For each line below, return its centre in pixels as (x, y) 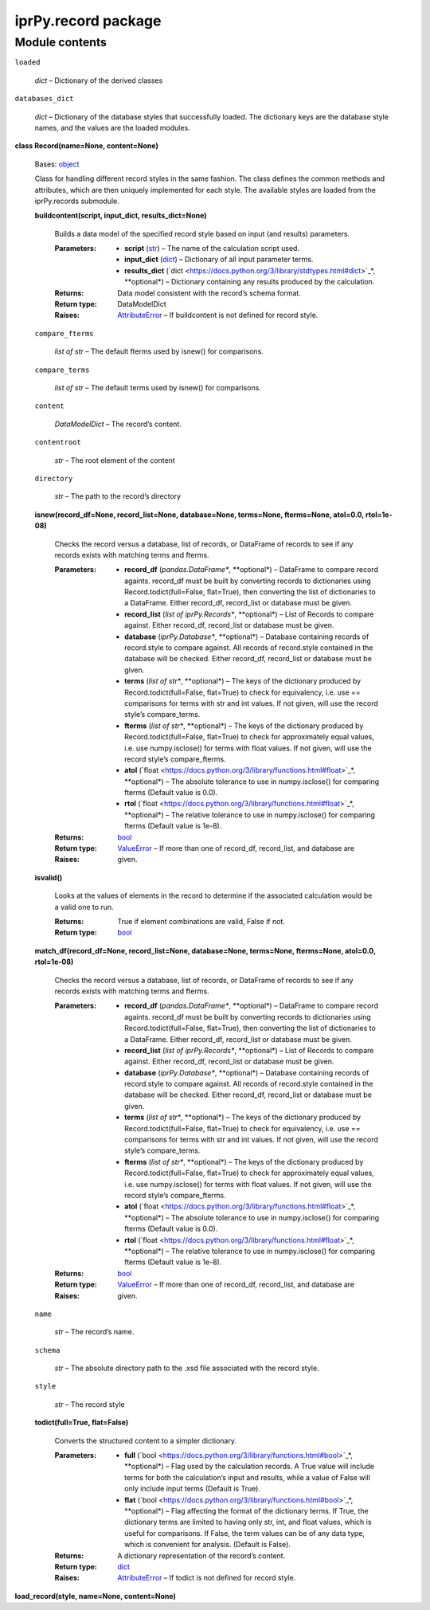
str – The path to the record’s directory (118, 496)
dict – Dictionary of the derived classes (99, 80)
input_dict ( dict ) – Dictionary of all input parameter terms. (219, 260)
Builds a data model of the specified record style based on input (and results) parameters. (202, 233)
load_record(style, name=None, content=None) (96, 1596)
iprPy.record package (88, 21)
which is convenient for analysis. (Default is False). (207, 1545)
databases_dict (45, 99)
